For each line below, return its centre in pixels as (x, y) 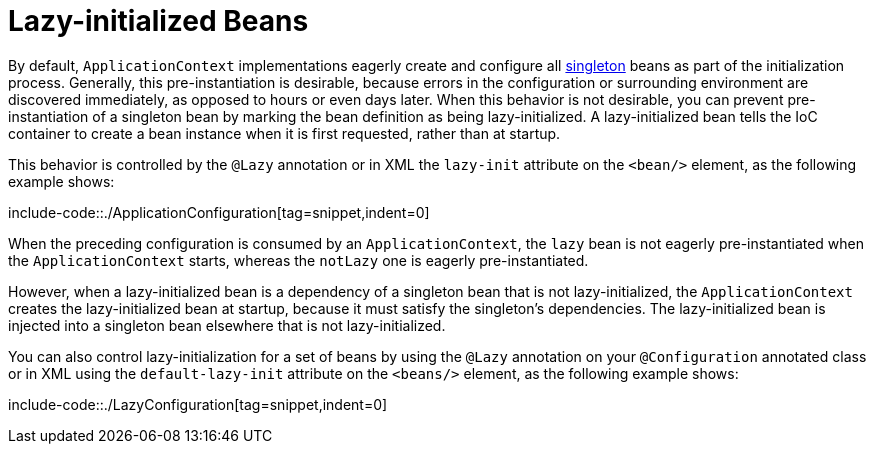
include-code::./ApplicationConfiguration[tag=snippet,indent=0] (219, 212)
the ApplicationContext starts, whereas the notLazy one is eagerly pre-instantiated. (298, 260)
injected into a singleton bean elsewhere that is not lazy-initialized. (227, 325)
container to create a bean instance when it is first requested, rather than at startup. (284, 133)
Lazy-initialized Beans (158, 21)
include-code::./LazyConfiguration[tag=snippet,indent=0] (198, 404)
